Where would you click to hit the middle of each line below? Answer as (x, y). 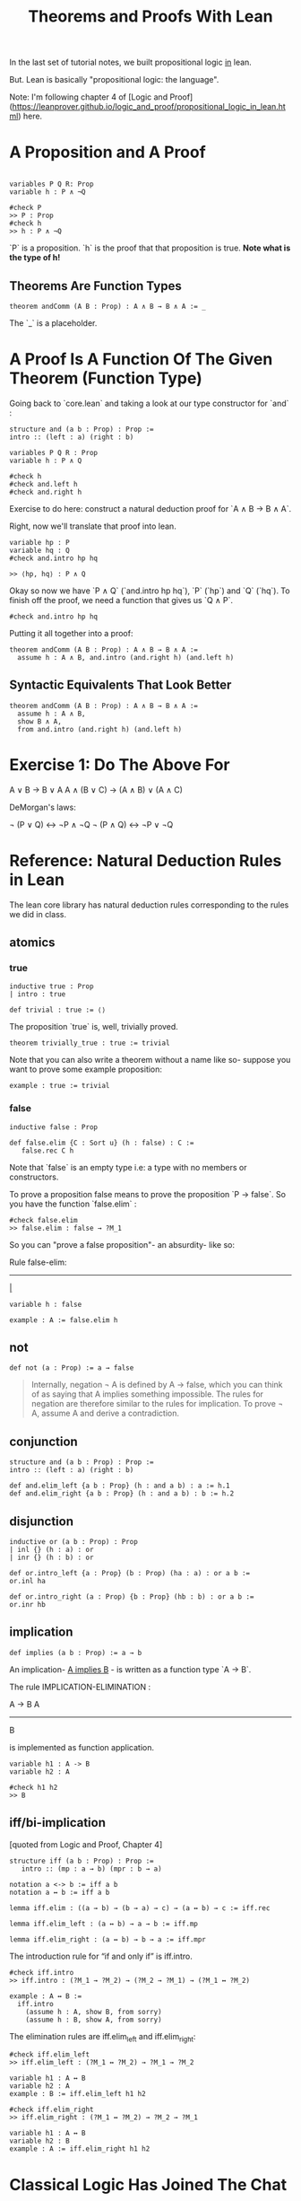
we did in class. (38, 914)
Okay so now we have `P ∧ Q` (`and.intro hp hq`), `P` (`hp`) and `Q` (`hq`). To (150, 591)
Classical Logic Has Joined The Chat (148, 2184)
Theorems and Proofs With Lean (150, 17)
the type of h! (35, 258)
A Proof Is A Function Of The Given (141, 360)
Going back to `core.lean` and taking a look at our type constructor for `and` (149, 403)
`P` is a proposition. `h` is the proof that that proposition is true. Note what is (150, 248)
